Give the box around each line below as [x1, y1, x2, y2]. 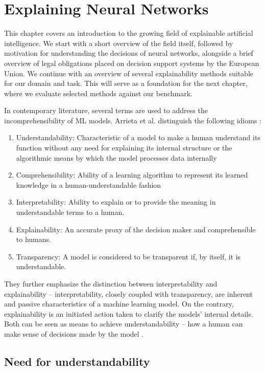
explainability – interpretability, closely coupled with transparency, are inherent [4, 288, 253, 299]
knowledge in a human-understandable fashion [16, 179, 161, 190]
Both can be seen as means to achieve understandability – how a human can [4, 318, 243, 329]
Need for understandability [4, 353, 150, 369]
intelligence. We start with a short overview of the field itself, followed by [4, 37, 233, 48]
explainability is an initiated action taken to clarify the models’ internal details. [4, 308, 253, 319]
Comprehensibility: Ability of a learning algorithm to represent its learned [16, 169, 248, 180]
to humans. [16, 234, 51, 245]
